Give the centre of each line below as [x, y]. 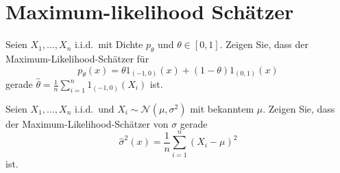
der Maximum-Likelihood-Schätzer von [87, 123]
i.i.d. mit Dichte [109, 44]
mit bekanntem [222, 108]
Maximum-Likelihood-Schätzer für [77, 58]
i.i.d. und [94, 108]
